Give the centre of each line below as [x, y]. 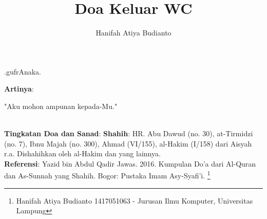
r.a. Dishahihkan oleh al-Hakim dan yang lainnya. [82, 153]
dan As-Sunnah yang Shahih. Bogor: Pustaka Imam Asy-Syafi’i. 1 [107, 175]
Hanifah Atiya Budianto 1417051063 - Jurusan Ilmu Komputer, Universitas [135, 200]
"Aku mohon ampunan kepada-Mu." [61, 106]
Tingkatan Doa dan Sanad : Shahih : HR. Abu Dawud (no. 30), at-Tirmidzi [129, 133]
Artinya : [19, 89]
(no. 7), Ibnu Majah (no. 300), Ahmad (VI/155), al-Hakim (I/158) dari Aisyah [128, 143]
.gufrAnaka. [23, 71]
